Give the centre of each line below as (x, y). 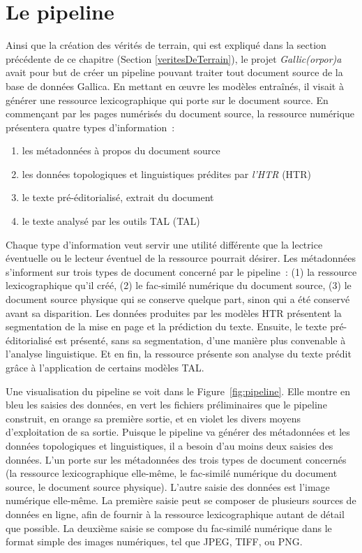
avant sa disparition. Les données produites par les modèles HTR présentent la (174, 312)
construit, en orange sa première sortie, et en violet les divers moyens (153, 418)
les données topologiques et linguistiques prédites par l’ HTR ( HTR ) (166, 174)
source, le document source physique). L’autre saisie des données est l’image (168, 486)
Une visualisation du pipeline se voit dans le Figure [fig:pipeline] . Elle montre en (178, 391)
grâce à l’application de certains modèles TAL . (105, 367)
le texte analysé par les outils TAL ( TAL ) (111, 221)
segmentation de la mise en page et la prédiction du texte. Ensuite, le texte (166, 326)
